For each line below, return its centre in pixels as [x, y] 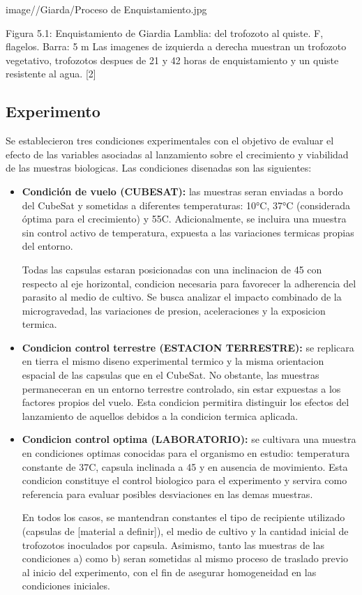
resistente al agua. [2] [51, 74]
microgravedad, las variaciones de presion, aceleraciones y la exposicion [174, 310]
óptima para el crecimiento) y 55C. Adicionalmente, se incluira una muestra [184, 219]
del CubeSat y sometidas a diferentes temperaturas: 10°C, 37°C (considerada [186, 205]
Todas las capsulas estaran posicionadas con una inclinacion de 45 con [172, 269]
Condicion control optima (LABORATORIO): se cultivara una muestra [189, 439]
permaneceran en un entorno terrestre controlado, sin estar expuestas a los [181, 388]
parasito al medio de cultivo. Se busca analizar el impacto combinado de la [182, 297]
